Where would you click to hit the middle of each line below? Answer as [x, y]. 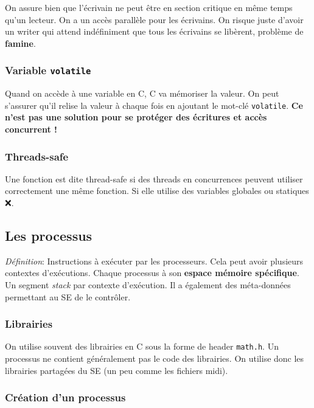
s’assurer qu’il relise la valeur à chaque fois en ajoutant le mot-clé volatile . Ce [154, 105]
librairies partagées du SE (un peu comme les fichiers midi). [117, 370]
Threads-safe [37, 156]
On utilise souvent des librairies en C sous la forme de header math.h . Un [142, 346]
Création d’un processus [65, 397]
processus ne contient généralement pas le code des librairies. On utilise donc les [155, 358]
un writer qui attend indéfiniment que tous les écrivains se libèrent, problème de [154, 31]
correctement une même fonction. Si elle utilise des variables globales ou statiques [157, 191]
